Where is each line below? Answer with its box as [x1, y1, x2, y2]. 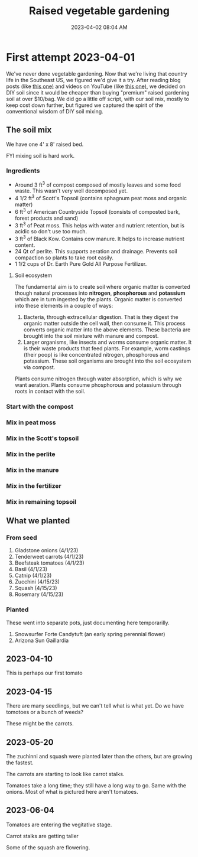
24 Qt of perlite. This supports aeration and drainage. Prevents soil [14, 248, 177, 255]
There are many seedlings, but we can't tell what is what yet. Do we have [6, 702, 184, 709]
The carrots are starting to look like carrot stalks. [6, 770, 125, 777]
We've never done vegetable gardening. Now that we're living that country [6, 70, 187, 77]
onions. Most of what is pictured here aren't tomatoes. [6, 788, 138, 795]
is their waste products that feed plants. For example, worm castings [23, 345, 191, 352]
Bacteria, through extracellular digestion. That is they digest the [23, 314, 178, 321]
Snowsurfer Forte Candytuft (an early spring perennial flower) [14, 630, 165, 637]
